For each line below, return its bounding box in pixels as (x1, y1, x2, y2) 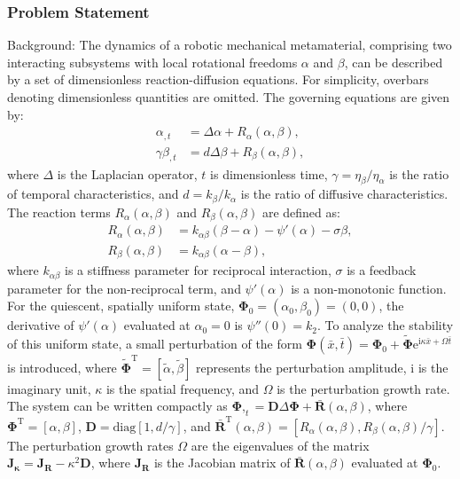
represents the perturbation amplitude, (196, 357, 407, 376)
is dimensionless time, (210, 164, 328, 183)
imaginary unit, (7, 379, 91, 397)
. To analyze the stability (316, 316, 454, 334)
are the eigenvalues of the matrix (191, 436, 370, 454)
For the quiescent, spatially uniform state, (7, 296, 235, 315)
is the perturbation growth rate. (277, 379, 450, 397)
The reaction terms (7, 202, 111, 221)
